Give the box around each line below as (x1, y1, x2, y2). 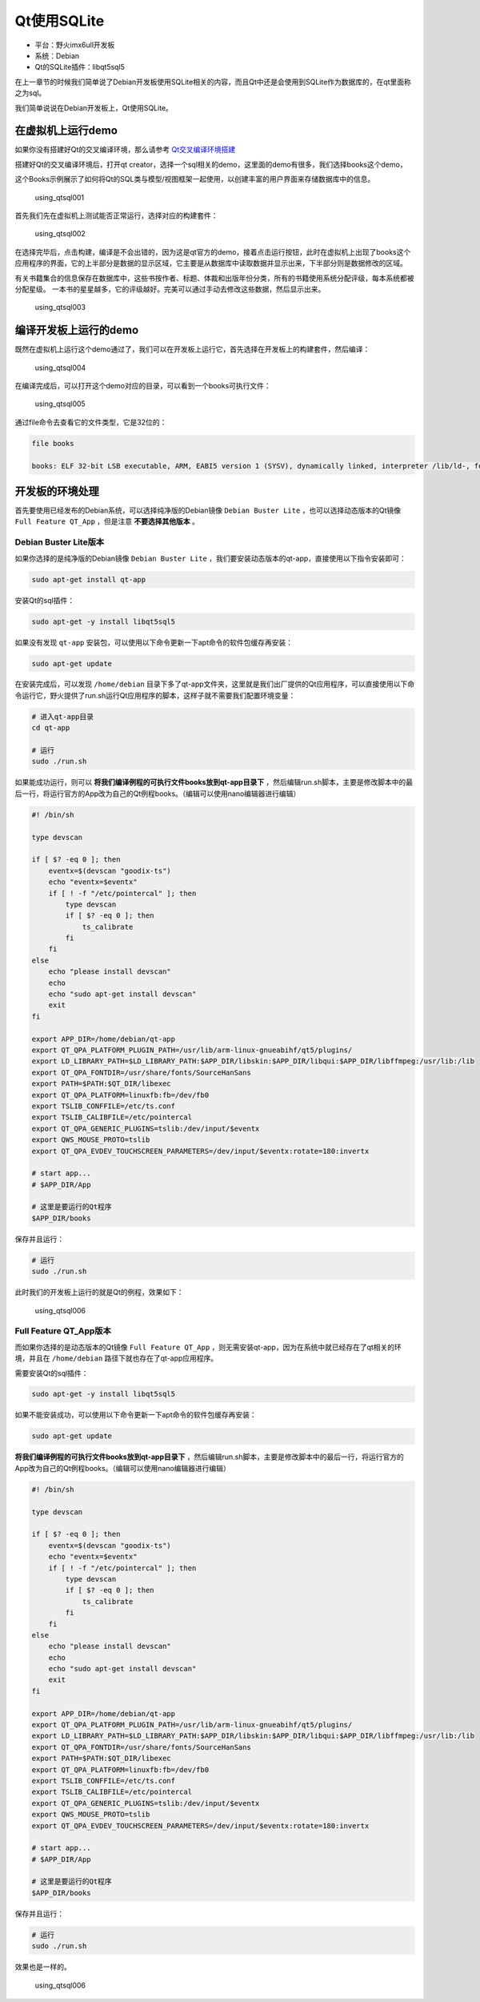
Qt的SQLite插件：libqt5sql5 (34, 62, 126, 72)
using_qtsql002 (34, 229, 86, 239)
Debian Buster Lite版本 (14, 537, 105, 548)
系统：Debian (34, 50, 80, 60)
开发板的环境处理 (14, 484, 99, 498)
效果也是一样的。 (14, 1962, 71, 1972)
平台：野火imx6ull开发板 (34, 40, 115, 50)
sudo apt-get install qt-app (31, 575, 146, 584)
